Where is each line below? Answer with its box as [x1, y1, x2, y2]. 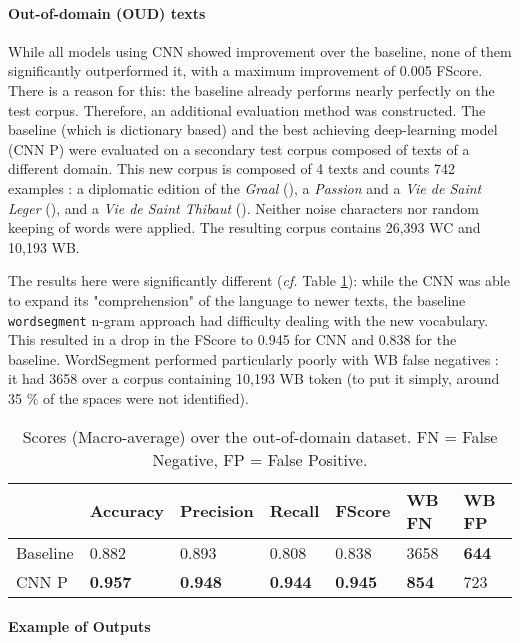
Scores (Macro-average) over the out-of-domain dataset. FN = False [22, 424, 498, 448]
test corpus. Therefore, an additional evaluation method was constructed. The [8, 99, 486, 120]
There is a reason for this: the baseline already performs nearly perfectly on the [8, 79, 495, 100]
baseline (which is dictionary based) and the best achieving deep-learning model [8, 119, 498, 140]
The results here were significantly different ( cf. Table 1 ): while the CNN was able [8, 270, 510, 291]
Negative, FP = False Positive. [152, 447, 368, 471]
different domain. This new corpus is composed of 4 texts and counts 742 [8, 158, 455, 179]
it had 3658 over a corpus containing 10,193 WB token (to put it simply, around [8, 368, 500, 389]
